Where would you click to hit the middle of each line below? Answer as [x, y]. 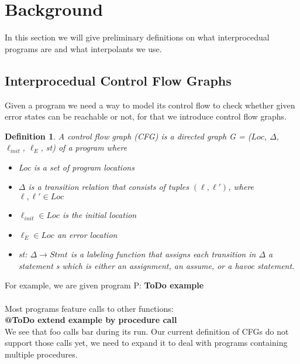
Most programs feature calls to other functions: [89, 308]
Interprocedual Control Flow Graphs [118, 80]
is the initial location [99, 215]
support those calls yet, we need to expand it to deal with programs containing [146, 343]
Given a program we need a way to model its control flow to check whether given [150, 105]
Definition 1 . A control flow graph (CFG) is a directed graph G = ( [128, 136]
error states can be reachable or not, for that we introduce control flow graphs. [146, 116]
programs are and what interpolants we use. [83, 48]
